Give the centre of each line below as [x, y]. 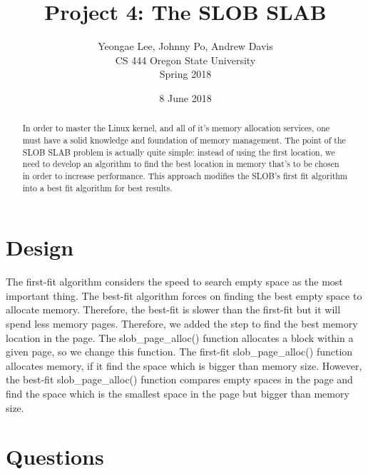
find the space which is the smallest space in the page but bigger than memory [178, 393]
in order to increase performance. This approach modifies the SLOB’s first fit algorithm [185, 175]
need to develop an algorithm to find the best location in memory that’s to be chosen [181, 164]
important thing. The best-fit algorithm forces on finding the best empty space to [184, 295]
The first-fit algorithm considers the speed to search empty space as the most [174, 282]
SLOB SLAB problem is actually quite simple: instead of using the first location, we [179, 152]
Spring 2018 [185, 74]
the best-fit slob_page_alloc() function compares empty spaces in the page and [179, 379]
